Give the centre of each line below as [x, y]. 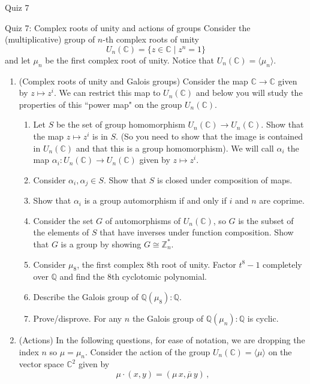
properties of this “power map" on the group [100, 104]
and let [18, 60]
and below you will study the [249, 93]
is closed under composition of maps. [225, 179]
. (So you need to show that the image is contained [210, 136]
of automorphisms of [143, 220]
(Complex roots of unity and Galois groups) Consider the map [133, 81]
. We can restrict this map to [107, 93]
